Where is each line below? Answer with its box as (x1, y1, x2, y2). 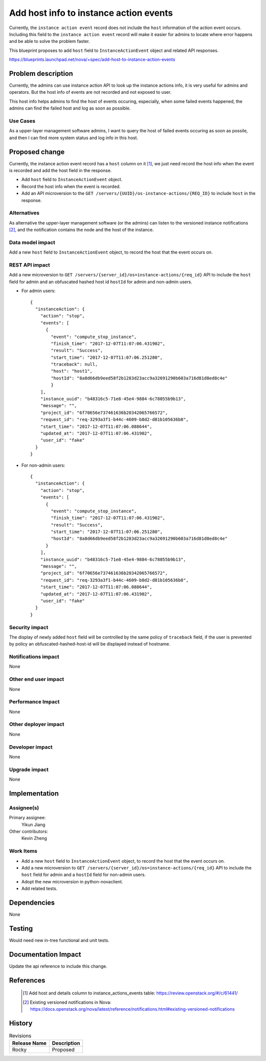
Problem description (9, 69, 73, 77)
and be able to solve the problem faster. (9, 38, 90, 44)
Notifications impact (9, 653, 59, 660)
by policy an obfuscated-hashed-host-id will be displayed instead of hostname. (9, 641, 170, 647)
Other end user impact (9, 676, 64, 683)
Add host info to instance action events (9, 7, 173, 18)
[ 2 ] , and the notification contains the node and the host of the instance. (9, 227, 154, 233)
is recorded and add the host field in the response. (9, 168, 112, 174)
